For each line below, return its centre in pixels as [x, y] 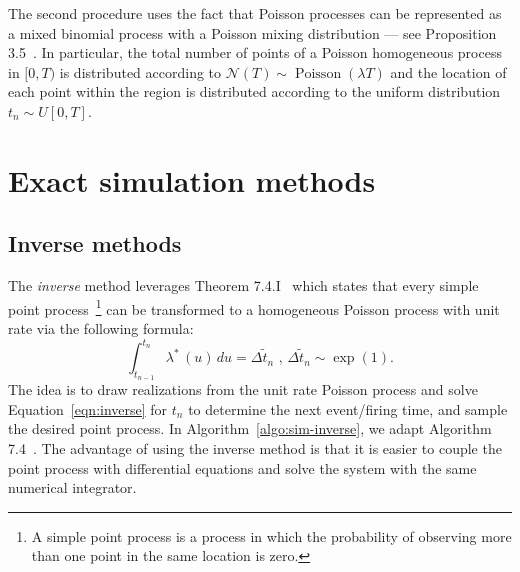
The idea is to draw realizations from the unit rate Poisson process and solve [243, 389]
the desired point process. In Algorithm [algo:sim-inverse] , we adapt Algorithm [250, 428]
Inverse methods [95, 243]
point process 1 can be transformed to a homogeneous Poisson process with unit [254, 307]
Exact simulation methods [192, 179]
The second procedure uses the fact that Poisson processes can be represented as [255, 13]
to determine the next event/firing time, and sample [348, 408]
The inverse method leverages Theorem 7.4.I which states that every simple [243, 285]
